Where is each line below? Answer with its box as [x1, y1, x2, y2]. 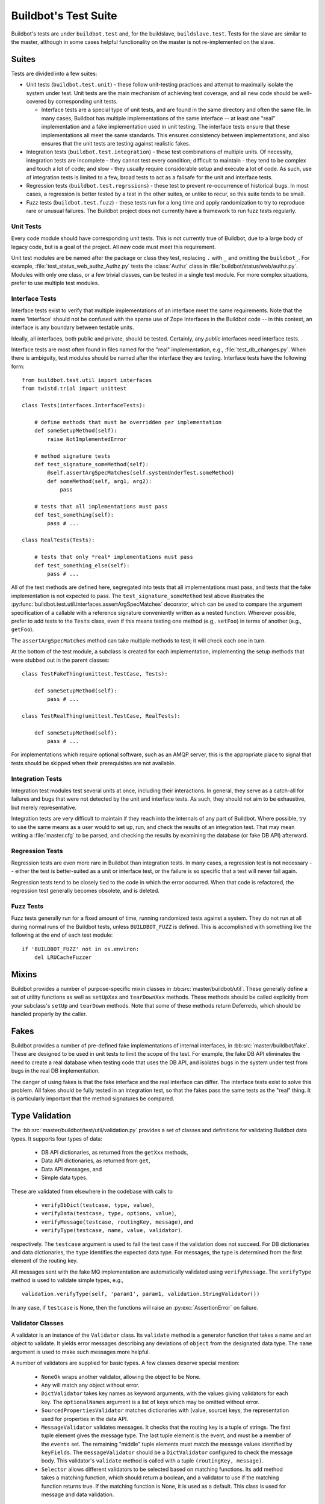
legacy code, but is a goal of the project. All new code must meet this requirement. [11, 243, 216, 250]
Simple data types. [41, 1174, 88, 1182]
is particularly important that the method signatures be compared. [11, 1095, 175, 1102]
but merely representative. [11, 804, 77, 811]
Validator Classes [11, 1319, 64, 1327]
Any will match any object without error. [41, 1381, 140, 1388]
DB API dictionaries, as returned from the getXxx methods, [41, 1148, 188, 1156]
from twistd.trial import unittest [22, 385, 127, 392]
